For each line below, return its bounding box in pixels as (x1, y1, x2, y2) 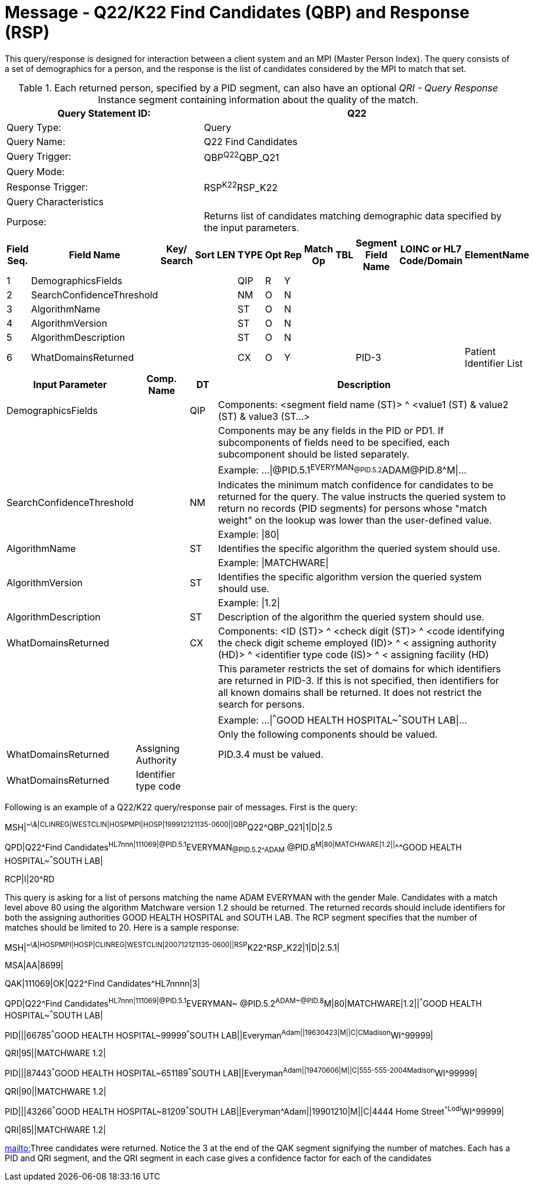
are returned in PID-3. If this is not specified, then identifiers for (218, 674, 499, 686)
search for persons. (218, 698, 305, 710)
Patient (464, 346, 496, 358)
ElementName (464, 249, 529, 261)
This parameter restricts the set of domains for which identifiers (218, 662, 501, 675)
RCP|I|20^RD (5, 873, 55, 884)
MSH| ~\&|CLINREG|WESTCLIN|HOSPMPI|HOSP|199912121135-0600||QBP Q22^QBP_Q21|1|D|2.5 (5, 820, 332, 832)
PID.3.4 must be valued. (218, 748, 324, 761)
